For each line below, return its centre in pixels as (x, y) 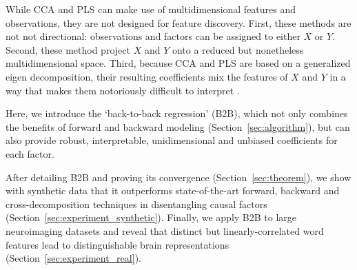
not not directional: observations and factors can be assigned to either (153, 36)
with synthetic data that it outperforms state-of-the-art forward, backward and (173, 190)
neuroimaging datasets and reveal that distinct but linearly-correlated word (165, 230)
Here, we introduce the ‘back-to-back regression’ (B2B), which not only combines (177, 113)
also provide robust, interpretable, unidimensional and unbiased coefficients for (172, 140)
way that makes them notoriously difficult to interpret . (123, 90)
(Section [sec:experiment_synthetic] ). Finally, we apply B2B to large (151, 217)
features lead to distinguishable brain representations (118, 244)
